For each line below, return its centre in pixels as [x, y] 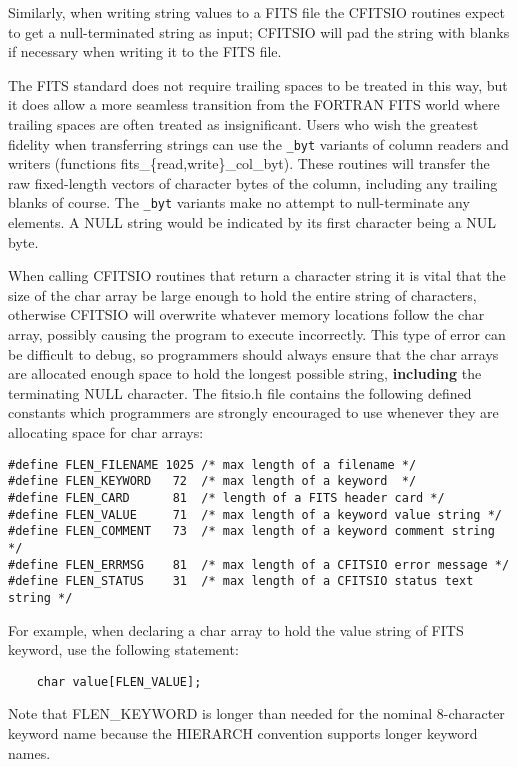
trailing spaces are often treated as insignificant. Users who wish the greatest [243, 123]
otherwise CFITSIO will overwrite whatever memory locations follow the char [246, 314]
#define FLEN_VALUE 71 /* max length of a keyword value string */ [255, 514]
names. [29, 752]
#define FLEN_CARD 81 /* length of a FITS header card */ [226, 497]
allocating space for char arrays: [106, 432]
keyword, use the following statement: [123, 649]
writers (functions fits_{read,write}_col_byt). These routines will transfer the [249, 163]
